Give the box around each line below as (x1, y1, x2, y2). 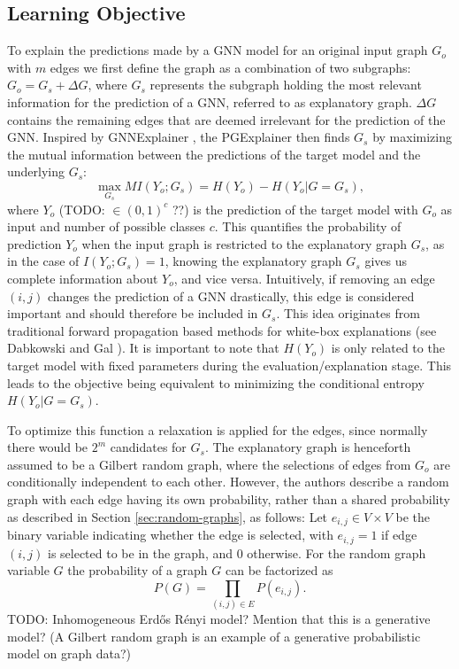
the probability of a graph (67, 561, 208, 580)
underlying (7, 162, 65, 181)
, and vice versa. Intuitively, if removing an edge (173, 268, 435, 287)
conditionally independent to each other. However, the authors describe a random (7, 472, 449, 491)
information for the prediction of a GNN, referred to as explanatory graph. (7, 92, 412, 111)
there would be (7, 438, 88, 456)
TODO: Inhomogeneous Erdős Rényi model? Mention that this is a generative (7, 610, 431, 628)
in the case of (7, 252, 80, 270)
